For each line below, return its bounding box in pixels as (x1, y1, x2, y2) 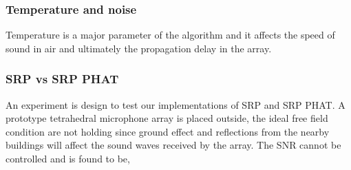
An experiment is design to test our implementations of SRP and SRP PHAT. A (6, 97, 345, 111)
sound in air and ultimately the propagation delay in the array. (6, 41, 272, 55)
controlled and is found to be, (6, 151, 130, 165)
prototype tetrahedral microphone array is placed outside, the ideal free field (6, 111, 328, 125)
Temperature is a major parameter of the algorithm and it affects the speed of (6, 28, 335, 42)
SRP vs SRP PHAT (6, 70, 119, 87)
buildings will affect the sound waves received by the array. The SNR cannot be (6, 138, 341, 152)
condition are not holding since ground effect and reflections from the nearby (6, 124, 330, 138)
